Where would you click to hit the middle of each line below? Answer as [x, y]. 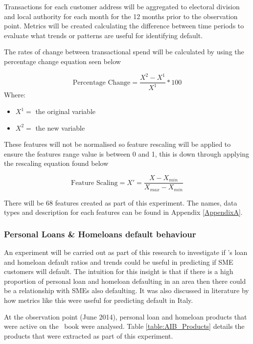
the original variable [65, 111]
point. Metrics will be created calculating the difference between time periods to [124, 26]
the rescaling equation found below [56, 163]
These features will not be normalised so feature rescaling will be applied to [117, 144]
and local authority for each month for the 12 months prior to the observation [121, 16]
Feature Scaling [94, 183]
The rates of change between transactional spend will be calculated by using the [124, 52]
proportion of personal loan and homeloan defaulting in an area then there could [125, 281]
